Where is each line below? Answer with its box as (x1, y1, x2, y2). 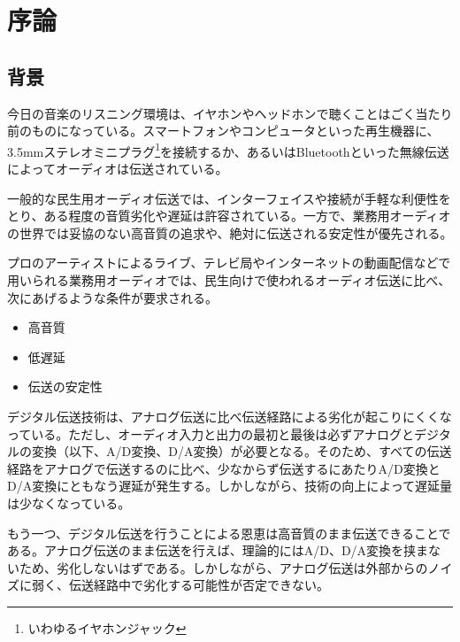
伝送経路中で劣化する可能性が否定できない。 (68, 576, 329, 594)
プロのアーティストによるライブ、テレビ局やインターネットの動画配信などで (7, 253, 451, 272)
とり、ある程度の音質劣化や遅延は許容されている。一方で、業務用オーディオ (7, 206, 451, 225)
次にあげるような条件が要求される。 (7, 288, 218, 306)
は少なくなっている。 (7, 493, 131, 512)
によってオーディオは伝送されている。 (7, 159, 228, 178)
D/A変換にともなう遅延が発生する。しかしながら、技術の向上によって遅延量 (7, 476, 453, 495)
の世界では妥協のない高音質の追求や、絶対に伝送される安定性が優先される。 (7, 223, 453, 242)
